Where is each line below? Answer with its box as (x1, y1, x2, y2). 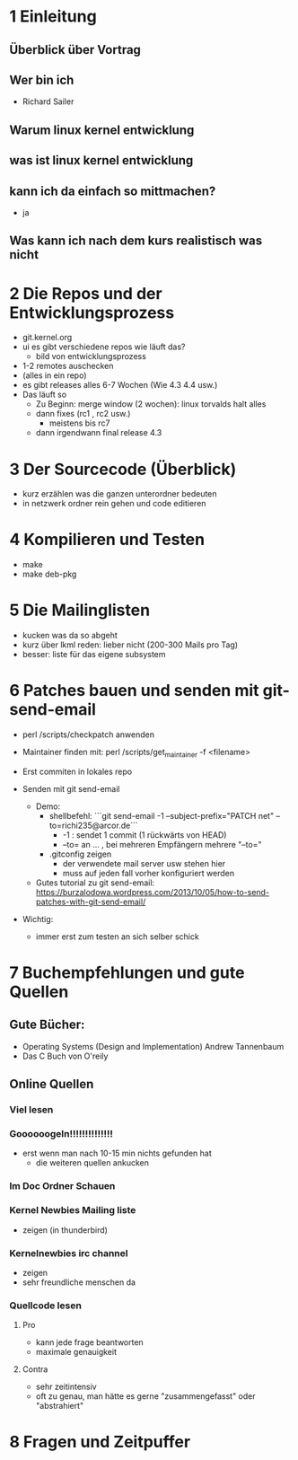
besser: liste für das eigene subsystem (22, 649, 166, 660)
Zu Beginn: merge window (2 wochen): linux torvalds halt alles (35, 399, 267, 409)
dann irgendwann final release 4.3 (35, 427, 162, 438)
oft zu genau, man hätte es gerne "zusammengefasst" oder (35, 1391, 256, 1402)
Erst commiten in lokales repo (22, 766, 133, 777)
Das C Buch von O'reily (22, 1051, 109, 1061)
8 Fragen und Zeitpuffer (9, 1432, 191, 1452)
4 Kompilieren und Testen (9, 530, 205, 550)
